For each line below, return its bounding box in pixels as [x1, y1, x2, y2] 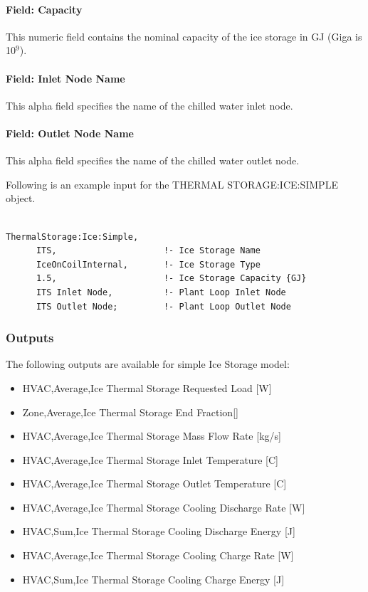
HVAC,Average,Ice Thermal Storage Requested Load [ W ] [22, 380, 272, 395]
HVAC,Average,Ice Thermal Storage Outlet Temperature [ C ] [22, 476, 287, 491]
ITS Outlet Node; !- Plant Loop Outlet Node [36, 301, 291, 312]
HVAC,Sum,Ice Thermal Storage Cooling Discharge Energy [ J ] [22, 524, 295, 539]
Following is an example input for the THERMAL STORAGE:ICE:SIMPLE [6, 176, 338, 191]
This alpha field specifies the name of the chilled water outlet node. [6, 153, 300, 168]
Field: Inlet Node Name [6, 70, 125, 85]
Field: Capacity [6, 1, 83, 16]
